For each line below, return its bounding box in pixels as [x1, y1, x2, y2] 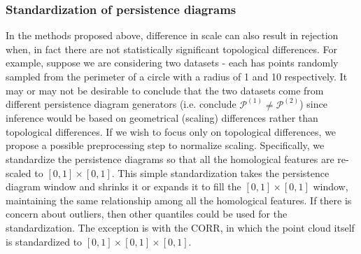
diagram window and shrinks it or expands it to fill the [6, 179, 241, 194]
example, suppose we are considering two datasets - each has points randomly [6, 55, 339, 70]
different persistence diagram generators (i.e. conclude [6, 97, 236, 111]
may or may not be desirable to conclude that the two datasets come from [6, 83, 324, 97]
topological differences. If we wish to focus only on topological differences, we [6, 124, 337, 139]
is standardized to [6, 234, 83, 248]
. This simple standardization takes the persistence [111, 165, 330, 180]
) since [299, 97, 327, 111]
